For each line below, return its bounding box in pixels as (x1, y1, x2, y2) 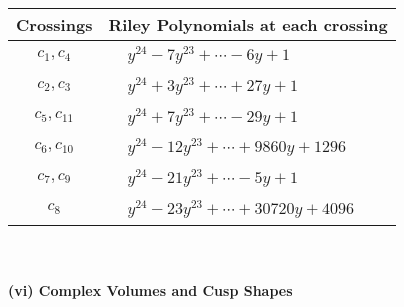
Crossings (16, 13, 93, 36)
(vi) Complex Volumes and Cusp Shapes (8, 280, 293, 301)
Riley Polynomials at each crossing (108, 13, 388, 36)
